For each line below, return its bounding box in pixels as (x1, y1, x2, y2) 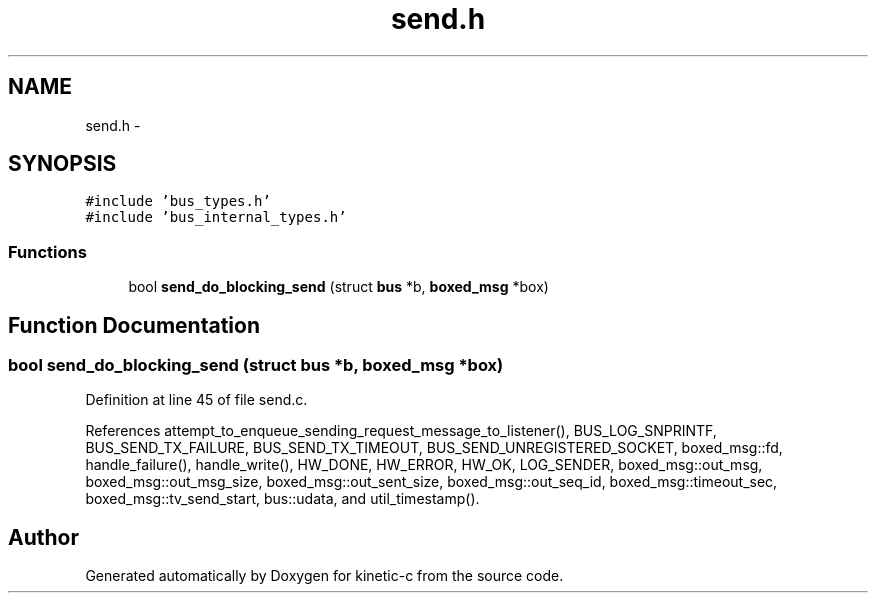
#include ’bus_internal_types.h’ (85, 209, 347, 226)
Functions (8, 241, 87, 262)
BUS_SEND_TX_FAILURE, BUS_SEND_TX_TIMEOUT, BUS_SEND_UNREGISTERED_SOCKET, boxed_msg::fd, (85, 439, 783, 457)
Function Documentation (8, 312, 260, 338)
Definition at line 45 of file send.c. (85, 391, 308, 409)
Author (8, 524, 79, 550)
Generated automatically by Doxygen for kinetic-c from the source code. (85, 567, 564, 585)
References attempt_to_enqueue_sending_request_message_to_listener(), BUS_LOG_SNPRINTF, (85, 422, 717, 440)
